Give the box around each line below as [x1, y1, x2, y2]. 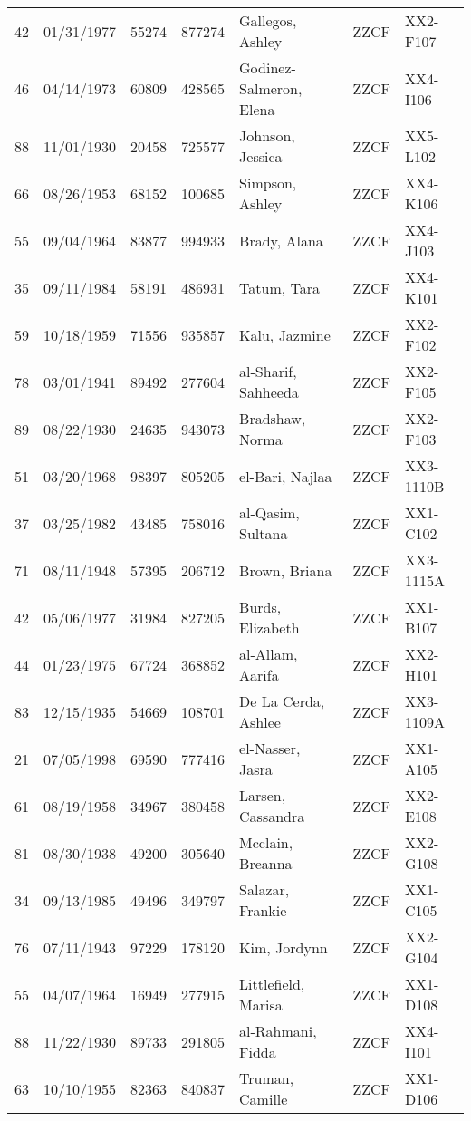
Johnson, [239, 125, 295, 146]
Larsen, [239, 785, 286, 806]
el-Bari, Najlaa [239, 465, 332, 487]
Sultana [239, 523, 288, 544]
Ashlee [239, 711, 281, 732]
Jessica [239, 146, 283, 167]
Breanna [239, 853, 293, 874]
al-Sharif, [239, 361, 297, 382]
